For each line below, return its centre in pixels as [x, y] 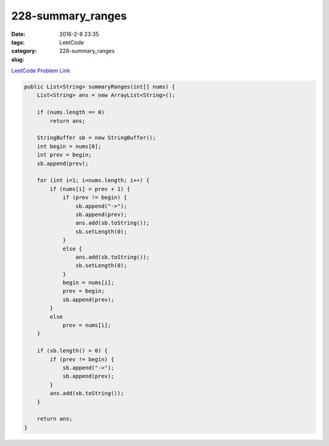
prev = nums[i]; [87, 325]
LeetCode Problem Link [41, 71]
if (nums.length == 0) [71, 112]
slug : [18, 59]
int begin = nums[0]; [69, 146]
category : [24, 51]
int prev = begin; [64, 155]
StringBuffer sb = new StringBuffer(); [97, 138]
